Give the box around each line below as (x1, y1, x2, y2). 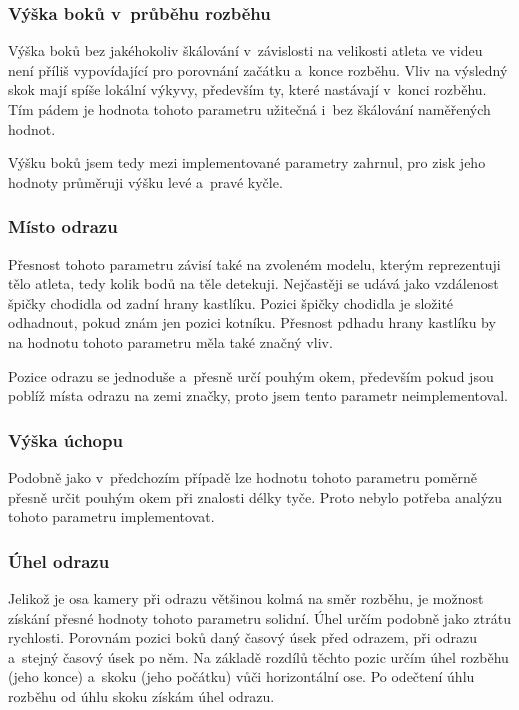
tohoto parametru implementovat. (8, 506, 215, 527)
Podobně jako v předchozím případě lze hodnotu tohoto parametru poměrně (8, 466, 478, 487)
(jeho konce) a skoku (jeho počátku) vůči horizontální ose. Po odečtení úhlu (8, 666, 475, 687)
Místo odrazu (8, 214, 118, 239)
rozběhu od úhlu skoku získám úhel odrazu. (8, 685, 275, 706)
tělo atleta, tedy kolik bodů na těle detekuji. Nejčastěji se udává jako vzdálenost (8, 273, 499, 294)
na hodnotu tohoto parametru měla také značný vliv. (8, 331, 333, 352)
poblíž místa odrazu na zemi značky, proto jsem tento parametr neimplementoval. (8, 385, 509, 406)
